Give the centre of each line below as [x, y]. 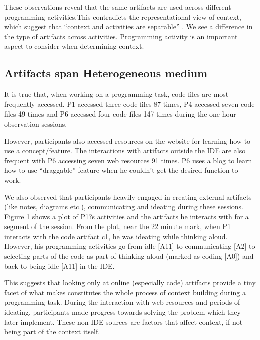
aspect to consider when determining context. [74, 46]
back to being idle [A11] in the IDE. [59, 265]
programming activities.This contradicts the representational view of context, [123, 16]
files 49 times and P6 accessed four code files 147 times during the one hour [120, 114]
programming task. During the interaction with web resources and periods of [122, 302]
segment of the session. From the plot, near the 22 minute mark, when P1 [117, 226]
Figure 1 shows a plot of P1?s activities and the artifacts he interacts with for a [126, 216]
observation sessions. [36, 123]
